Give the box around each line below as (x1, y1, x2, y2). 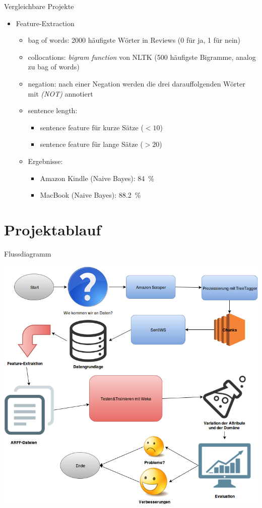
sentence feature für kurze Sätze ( (40, 122, 144, 132)
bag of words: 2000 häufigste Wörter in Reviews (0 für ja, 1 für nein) (28, 35, 241, 45)
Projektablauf (4, 219, 101, 239)
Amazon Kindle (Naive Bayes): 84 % (40, 173, 154, 183)
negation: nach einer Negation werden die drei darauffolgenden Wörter (28, 78, 245, 89)
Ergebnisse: (28, 155, 63, 166)
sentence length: (28, 105, 78, 116)
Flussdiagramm (4, 248, 51, 259)
